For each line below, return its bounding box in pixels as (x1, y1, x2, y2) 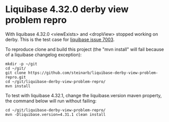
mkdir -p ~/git (5, 61, 38, 66)
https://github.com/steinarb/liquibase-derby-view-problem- (27, 70, 158, 75)
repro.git (5, 74, 26, 79)
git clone (5, 70, 26, 75)
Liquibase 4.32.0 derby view (5, 4, 129, 15)
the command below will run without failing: (5, 98, 97, 104)
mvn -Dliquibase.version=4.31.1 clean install (5, 112, 106, 117)
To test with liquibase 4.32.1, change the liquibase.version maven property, (5, 92, 162, 98)
